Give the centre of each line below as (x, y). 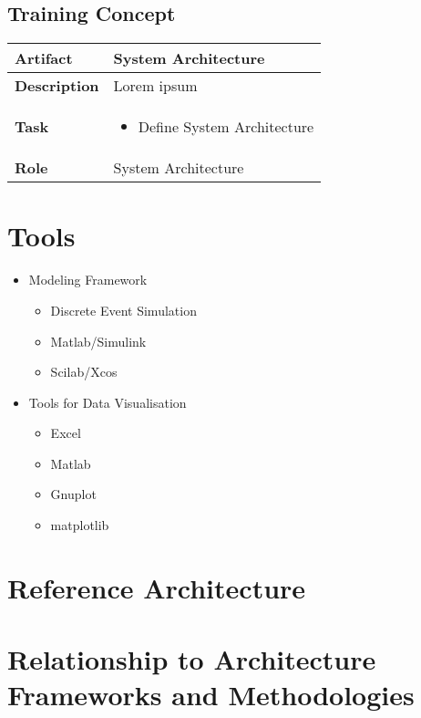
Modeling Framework (88, 280)
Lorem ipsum (155, 86)
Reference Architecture (157, 587)
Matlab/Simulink (98, 341)
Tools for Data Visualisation (108, 402)
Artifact (44, 58)
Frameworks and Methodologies (211, 695)
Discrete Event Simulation (123, 310)
